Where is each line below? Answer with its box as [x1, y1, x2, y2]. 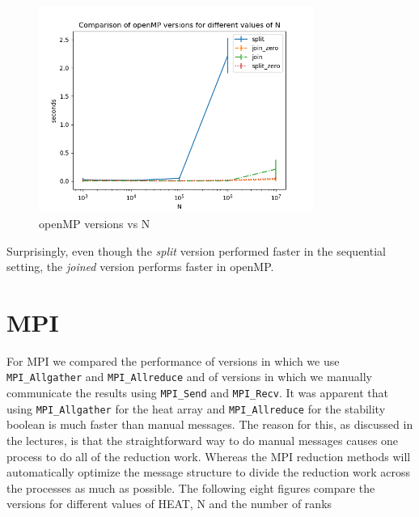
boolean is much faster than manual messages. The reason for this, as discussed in [6, 416, 413, 433]
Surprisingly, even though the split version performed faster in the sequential [6, 242, 386, 259]
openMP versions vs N [39, 214, 150, 231]
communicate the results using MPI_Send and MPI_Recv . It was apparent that [6, 384, 388, 401]
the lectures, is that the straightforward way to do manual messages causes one [6, 432, 399, 449]
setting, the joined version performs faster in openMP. [6, 258, 274, 275]
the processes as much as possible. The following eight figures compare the [6, 479, 375, 496]
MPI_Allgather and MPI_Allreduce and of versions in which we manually [6, 368, 372, 385]
